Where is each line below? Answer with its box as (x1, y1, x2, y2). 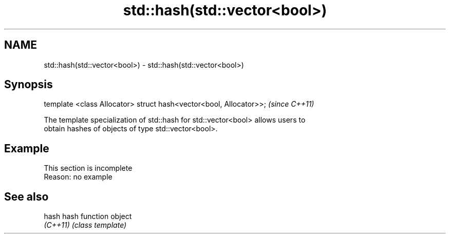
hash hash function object (44, 212, 132, 221)
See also (4, 190, 49, 203)
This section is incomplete (44, 164, 133, 173)
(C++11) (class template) (44, 221, 127, 230)
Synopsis (4, 78, 53, 91)
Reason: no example (44, 172, 113, 182)
